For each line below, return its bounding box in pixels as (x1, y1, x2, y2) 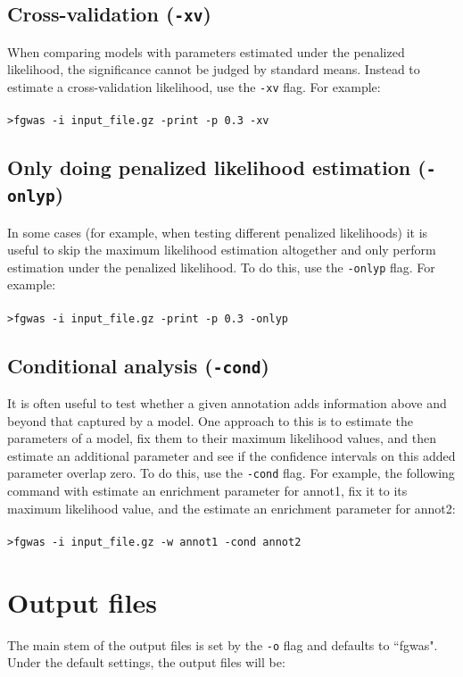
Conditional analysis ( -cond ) (7, 351, 269, 379)
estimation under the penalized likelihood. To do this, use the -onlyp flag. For (7, 257, 435, 276)
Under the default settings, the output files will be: (7, 653, 285, 672)
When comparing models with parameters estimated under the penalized (7, 42, 405, 61)
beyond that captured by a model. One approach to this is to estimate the (7, 411, 413, 430)
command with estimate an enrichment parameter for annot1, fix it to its (7, 481, 408, 500)
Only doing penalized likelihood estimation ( (7, 154, 426, 181)
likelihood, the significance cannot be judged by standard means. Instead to (7, 60, 420, 79)
